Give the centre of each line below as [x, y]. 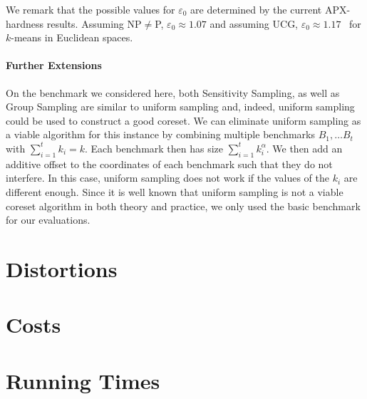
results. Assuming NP [94, 23]
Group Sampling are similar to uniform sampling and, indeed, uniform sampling [180, 107]
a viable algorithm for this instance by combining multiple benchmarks [160, 134]
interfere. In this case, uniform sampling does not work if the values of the [167, 178]
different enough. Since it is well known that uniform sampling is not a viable [175, 191]
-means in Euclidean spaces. [72, 37]
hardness [25, 23]
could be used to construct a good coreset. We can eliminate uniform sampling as [183, 120]
